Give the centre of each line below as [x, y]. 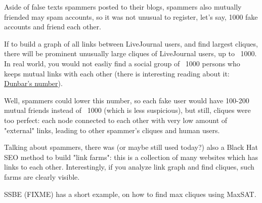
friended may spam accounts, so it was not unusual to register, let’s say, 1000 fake [131, 16]
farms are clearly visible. [42, 176]
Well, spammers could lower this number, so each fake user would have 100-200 [127, 100]
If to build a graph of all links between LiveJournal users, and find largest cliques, [131, 43]
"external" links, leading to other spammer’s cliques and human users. [112, 130]
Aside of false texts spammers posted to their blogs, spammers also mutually [123, 7]
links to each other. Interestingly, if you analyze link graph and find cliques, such [129, 167]
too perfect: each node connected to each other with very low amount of [116, 120]
